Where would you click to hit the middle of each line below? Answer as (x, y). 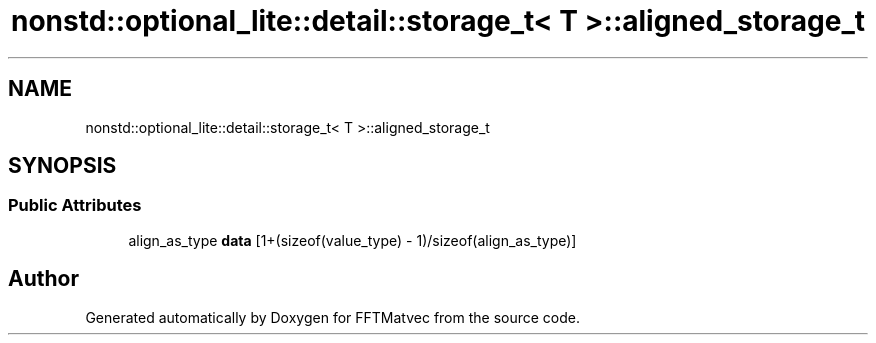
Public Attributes (75, 205)
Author (43, 279)
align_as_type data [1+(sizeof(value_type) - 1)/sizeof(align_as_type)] (352, 240)
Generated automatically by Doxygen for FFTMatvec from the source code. (333, 317)
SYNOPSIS (62, 166)
